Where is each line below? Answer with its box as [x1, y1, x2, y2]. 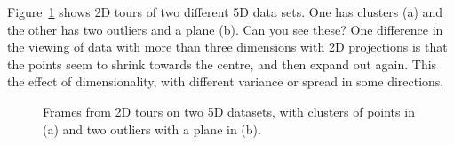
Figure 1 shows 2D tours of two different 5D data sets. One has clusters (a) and [7, 3, 443, 20]
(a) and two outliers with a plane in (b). [43, 119, 261, 138]
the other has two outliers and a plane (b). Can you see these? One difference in [7, 20, 443, 38]
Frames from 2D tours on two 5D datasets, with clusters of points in [43, 101, 415, 120]
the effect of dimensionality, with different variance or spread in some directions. [7, 72, 444, 91]
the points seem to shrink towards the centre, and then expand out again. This [7, 54, 437, 73]
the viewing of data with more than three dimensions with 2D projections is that [7, 37, 448, 56]
